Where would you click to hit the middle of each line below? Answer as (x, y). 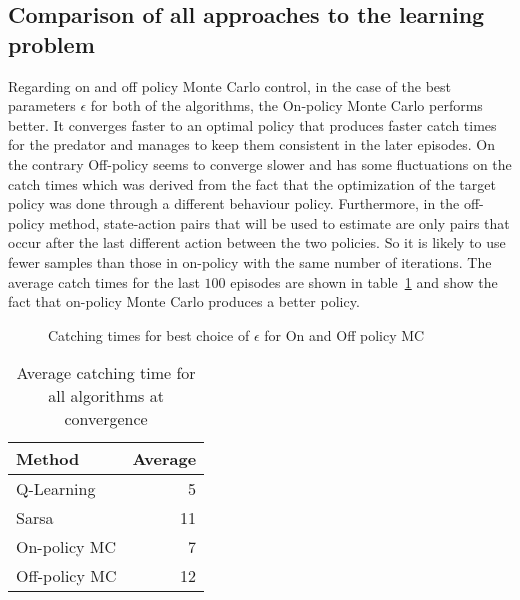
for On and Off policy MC (344, 334)
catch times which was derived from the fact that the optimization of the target (252, 183)
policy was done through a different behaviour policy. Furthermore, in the (234, 203)
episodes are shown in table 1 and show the (364, 281)
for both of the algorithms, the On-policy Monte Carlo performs (286, 105)
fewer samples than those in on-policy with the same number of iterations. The (250, 261)
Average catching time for (106, 373)
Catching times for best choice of (149, 334)
